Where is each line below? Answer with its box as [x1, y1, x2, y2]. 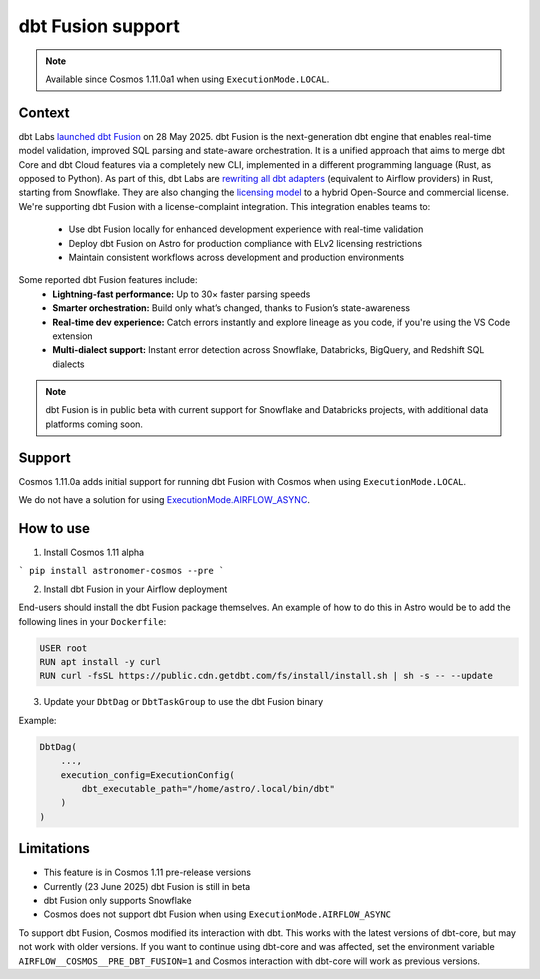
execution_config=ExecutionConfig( [60, 769, 235, 780]
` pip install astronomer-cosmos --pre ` [18, 565, 225, 577]
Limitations [18, 840, 90, 857]
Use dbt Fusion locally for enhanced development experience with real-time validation [68, 223, 424, 235]
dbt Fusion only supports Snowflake [43, 895, 192, 906]
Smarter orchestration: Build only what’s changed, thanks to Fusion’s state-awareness [52, 302, 410, 314]
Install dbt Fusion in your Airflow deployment [43, 583, 228, 595]
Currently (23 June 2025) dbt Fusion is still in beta [43, 880, 251, 892]
